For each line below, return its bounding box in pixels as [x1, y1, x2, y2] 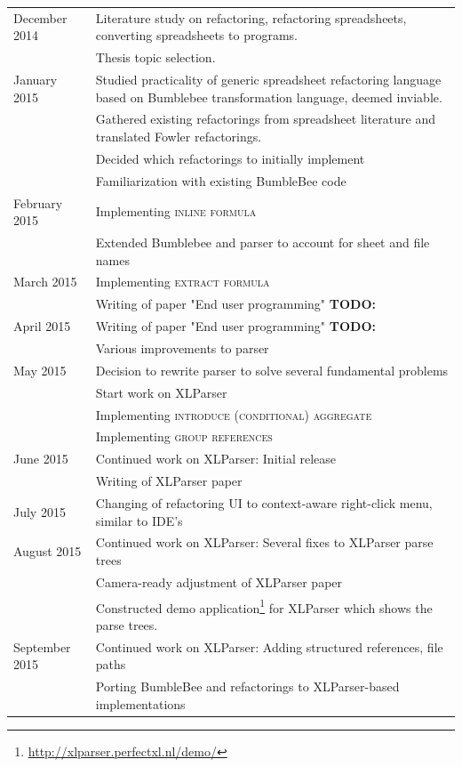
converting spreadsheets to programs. [95, 26, 298, 44]
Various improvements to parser [95, 339, 269, 357]
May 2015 [13, 360, 67, 379]
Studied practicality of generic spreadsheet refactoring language [95, 70, 442, 89]
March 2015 [13, 272, 77, 291]
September [13, 637, 71, 656]
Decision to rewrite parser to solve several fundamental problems [95, 360, 449, 379]
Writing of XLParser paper [95, 472, 243, 490]
